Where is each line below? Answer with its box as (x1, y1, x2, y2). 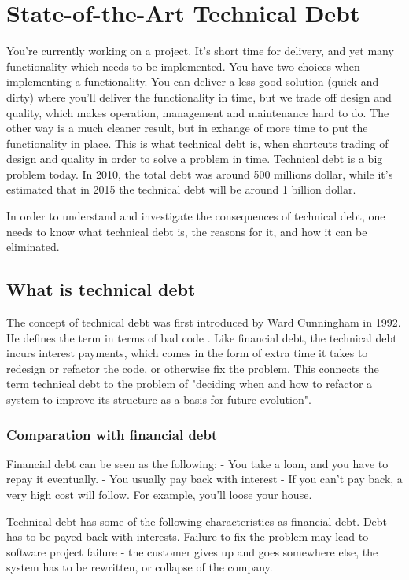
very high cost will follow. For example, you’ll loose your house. (6, 486, 312, 503)
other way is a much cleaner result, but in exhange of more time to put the (6, 120, 368, 136)
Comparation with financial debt (6, 424, 218, 444)
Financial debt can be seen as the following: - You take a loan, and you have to (6, 455, 389, 471)
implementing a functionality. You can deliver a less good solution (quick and (6, 73, 379, 90)
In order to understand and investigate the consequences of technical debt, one (6, 208, 385, 224)
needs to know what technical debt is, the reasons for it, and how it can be (6, 223, 367, 239)
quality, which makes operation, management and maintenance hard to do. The (6, 104, 389, 120)
